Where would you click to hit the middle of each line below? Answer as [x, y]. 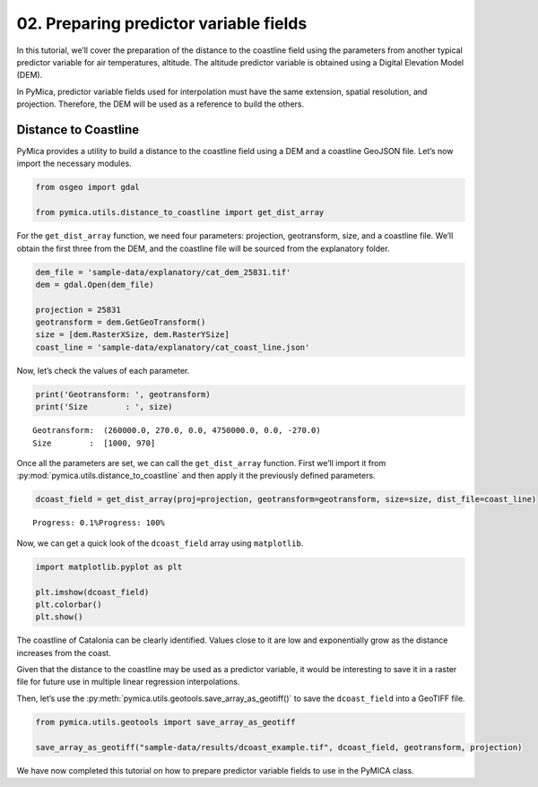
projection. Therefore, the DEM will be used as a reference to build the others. [161, 104]
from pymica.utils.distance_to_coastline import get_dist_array [180, 212]
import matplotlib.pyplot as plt [109, 566]
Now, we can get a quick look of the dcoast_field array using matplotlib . [160, 543]
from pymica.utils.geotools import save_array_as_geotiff [165, 722]
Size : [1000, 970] [94, 443]
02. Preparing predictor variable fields [162, 23]
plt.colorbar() [69, 604]
